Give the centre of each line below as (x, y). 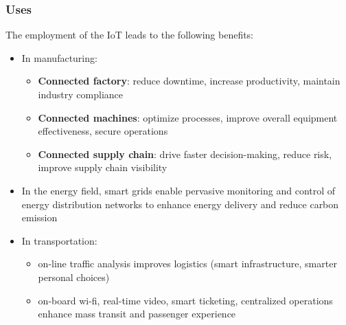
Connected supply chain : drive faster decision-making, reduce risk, (185, 154)
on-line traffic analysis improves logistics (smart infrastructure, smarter (187, 264)
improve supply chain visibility (103, 167)
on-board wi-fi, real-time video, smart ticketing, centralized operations (185, 300)
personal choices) (74, 277)
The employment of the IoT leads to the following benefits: (130, 35)
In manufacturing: (59, 57)
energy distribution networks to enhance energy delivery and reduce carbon (180, 204)
